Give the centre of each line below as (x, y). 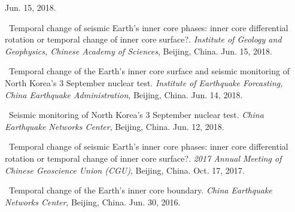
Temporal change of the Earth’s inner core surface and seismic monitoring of (149, 71)
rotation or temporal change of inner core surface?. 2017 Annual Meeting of (143, 158)
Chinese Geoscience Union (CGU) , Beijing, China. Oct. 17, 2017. (125, 170)
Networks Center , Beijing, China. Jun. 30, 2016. (93, 202)
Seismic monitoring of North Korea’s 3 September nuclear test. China (136, 115)
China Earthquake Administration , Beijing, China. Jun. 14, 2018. (124, 94)
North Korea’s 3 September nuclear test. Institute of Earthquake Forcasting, (144, 82)
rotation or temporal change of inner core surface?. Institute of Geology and (143, 39)
